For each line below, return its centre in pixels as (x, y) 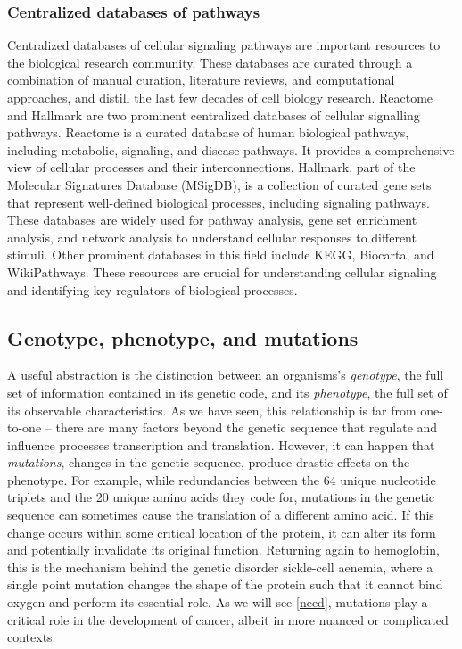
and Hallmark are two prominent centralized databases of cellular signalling (214, 115)
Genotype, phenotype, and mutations (183, 337)
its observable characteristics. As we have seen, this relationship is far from (212, 410)
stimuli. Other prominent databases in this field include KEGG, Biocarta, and (221, 255)
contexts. (32, 637)
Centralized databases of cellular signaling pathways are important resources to (224, 45)
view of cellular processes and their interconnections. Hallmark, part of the (211, 167)
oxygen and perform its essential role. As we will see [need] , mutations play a (218, 602)
